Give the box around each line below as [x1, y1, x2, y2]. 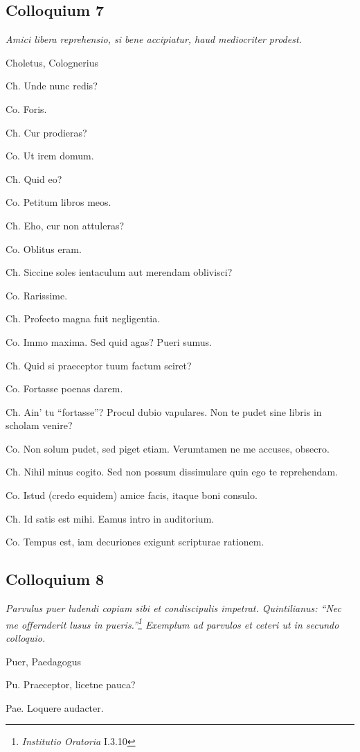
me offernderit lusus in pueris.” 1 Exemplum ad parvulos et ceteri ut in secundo [6, 615, 339, 631]
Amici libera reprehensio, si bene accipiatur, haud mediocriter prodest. [6, 32, 302, 46]
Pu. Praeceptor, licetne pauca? [6, 677, 136, 692]
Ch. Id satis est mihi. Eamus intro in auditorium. [6, 511, 215, 525]
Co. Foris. [6, 101, 47, 116]
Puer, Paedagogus [6, 654, 82, 668]
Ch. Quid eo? [6, 171, 62, 186]
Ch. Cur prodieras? [6, 125, 87, 139]
